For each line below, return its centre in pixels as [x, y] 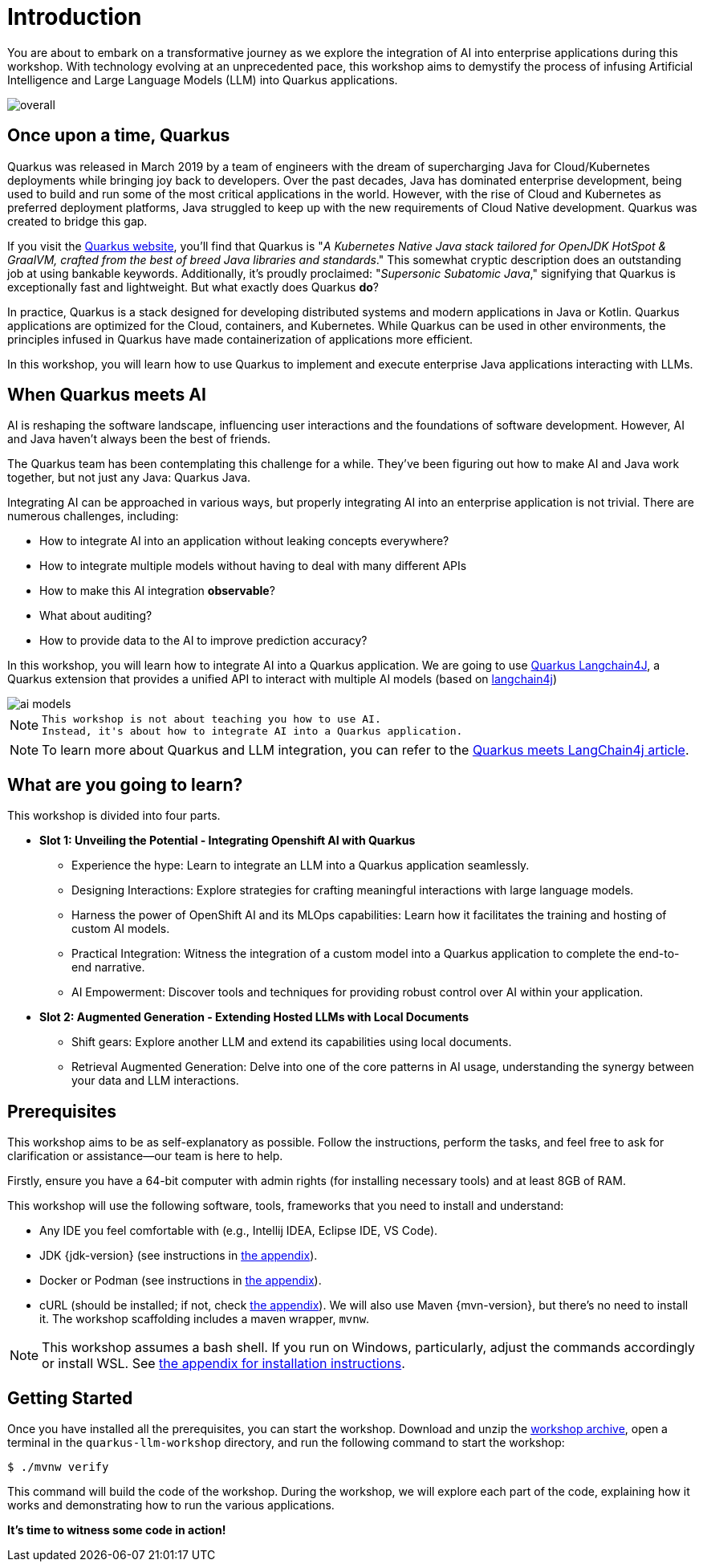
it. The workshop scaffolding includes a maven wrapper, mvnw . [205, 1319]
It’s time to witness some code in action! [117, 1529]
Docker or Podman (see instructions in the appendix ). [181, 1281]
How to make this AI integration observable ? [157, 591]
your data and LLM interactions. [155, 1081]
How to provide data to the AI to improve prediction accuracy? [203, 641]
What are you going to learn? [125, 784]
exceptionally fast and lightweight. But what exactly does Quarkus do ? [193, 287]
